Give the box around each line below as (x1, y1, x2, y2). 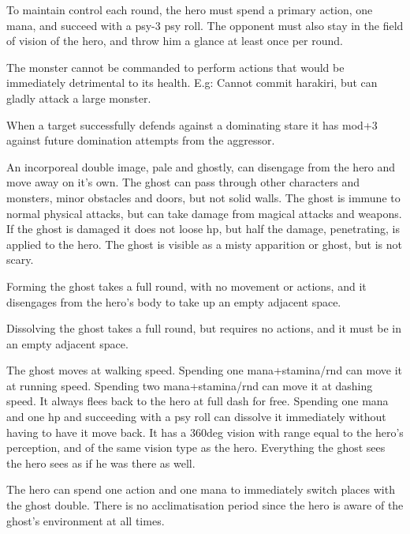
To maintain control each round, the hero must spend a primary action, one (6, 2, 373, 17)
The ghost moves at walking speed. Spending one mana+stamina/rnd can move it (6, 362, 402, 378)
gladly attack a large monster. (6, 89, 151, 106)
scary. (6, 251, 34, 268)
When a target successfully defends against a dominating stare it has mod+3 (6, 116, 378, 133)
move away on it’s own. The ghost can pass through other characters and (6, 174, 360, 190)
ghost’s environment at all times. (6, 512, 165, 528)
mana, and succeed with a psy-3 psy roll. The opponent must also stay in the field (6, 17, 404, 33)
